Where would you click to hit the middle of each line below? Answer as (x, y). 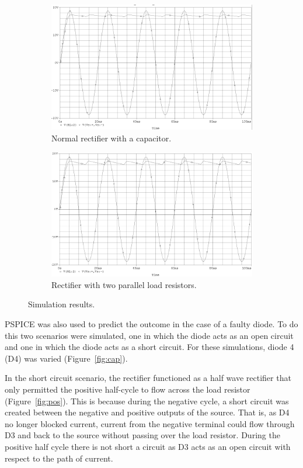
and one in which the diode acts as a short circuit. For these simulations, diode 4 (149, 347)
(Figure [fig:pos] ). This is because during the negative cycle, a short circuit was (147, 401)
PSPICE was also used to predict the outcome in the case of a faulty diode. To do (151, 324)
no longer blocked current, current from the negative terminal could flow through (150, 423)
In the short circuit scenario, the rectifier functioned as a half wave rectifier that (148, 378)
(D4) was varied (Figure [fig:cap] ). (66, 358)
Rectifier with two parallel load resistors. (124, 284)
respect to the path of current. (59, 458)
